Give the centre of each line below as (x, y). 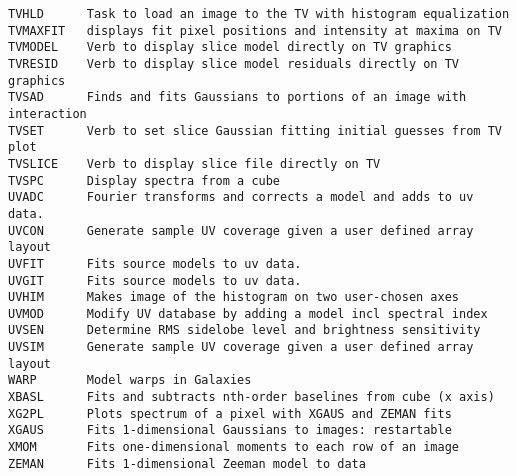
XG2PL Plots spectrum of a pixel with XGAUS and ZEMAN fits (230, 413)
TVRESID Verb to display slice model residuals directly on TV (234, 63)
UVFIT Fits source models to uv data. (155, 263)
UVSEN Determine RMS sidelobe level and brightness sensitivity (244, 330)
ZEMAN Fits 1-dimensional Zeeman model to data (187, 463)
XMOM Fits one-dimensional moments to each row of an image (234, 447)
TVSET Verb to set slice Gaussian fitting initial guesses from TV (255, 130)
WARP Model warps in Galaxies (130, 380)
